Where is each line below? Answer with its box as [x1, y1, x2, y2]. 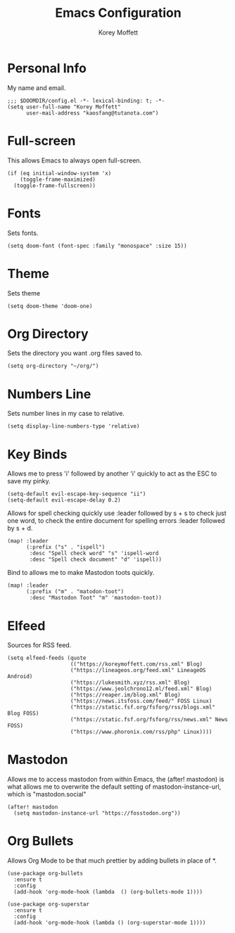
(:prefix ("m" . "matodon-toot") [25, 588, 125, 595]
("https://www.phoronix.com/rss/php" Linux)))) [70, 728, 212, 736]
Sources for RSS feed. [7, 641, 72, 649]
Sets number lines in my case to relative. [7, 410, 125, 418]
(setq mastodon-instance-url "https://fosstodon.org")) [13, 810, 181, 817]
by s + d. [7, 524, 33, 533]
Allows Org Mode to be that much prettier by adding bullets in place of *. [7, 856, 217, 865]
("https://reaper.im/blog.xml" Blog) [70, 692, 181, 699]
